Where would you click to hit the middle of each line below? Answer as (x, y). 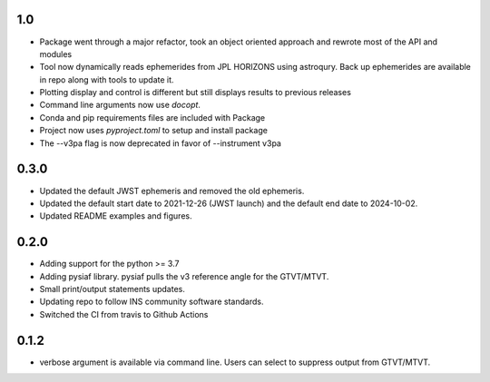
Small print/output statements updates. (112, 289)
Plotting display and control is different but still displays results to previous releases (195, 93)
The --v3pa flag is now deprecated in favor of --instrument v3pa (160, 143)
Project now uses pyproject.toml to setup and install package (153, 131)
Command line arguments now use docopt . (120, 105)
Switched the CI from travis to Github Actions (124, 314)
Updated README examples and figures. (116, 216)
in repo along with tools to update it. (107, 79)
